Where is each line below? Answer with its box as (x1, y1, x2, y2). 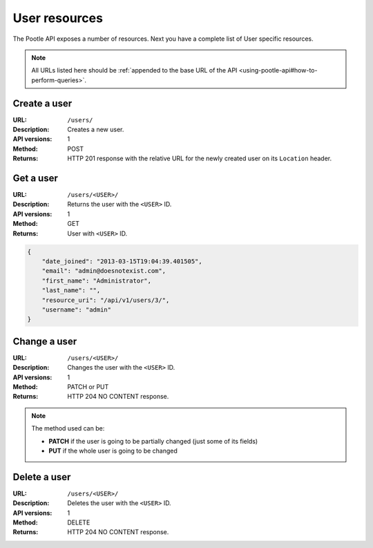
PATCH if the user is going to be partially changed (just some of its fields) (48, 437, 258, 445)
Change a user (12, 335, 77, 347)
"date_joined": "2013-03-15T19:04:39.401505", (41, 258, 203, 265)
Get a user (12, 173, 58, 184)
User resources (12, 10, 104, 26)
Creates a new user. (67, 125, 124, 134)
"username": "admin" (41, 305, 112, 314)
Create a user (12, 97, 73, 109)
